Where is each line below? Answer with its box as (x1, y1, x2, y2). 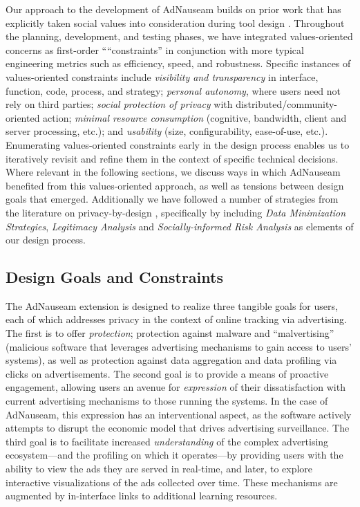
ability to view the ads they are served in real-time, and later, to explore (6, 461, 313, 476)
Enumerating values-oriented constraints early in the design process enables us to (6, 137, 350, 151)
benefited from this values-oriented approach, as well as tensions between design (6, 178, 344, 192)
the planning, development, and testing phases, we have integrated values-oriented (6, 29, 353, 44)
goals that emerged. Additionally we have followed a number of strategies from (6, 192, 339, 206)
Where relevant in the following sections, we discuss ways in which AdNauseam (6, 165, 341, 179)
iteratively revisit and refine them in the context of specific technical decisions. (6, 151, 339, 165)
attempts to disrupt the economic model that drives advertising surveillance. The (6, 421, 350, 435)
